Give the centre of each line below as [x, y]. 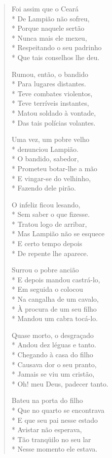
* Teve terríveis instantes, [50, 103]
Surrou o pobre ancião [45, 270]
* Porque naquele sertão [48, 28]
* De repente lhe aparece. [50, 253]
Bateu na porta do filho [47, 400]
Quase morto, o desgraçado [53, 335]
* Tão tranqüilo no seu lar [51, 439]
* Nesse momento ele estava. [55, 449]
